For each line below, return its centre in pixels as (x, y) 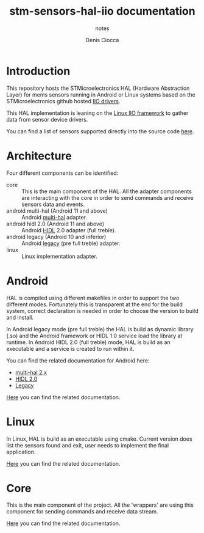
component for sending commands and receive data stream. (82, 512)
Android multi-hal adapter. (54, 217)
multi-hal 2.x (31, 372)
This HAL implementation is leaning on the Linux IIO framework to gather (97, 113)
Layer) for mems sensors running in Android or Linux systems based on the (101, 94)
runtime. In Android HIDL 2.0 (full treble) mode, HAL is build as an (88, 342)
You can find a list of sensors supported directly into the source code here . (100, 131)
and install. (20, 317)
